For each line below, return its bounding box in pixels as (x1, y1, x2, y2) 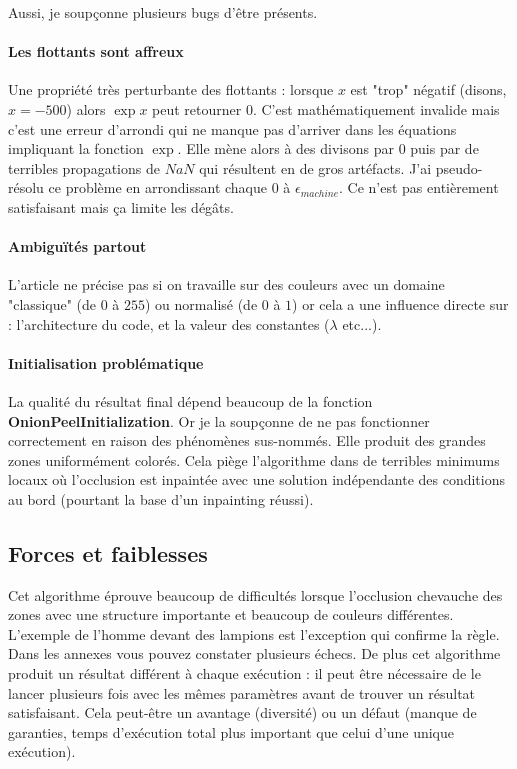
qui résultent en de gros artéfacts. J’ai (199, 157, 432, 178)
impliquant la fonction (8, 138, 144, 159)
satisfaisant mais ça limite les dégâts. (8, 196, 234, 217)
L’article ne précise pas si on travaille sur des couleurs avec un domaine (8, 274, 445, 295)
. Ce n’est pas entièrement (339, 177, 499, 198)
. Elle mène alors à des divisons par (177, 138, 394, 159)
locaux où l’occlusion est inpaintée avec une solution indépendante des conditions (8, 469, 506, 490)
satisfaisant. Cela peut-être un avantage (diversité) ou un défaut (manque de (8, 702, 477, 723)
